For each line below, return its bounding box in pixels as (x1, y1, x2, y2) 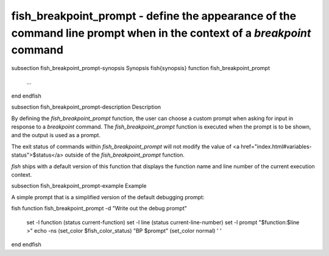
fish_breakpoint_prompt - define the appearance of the (11, 9, 297, 23)
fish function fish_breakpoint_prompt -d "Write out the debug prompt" (11, 205, 187, 212)
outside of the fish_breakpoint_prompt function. (65, 151, 185, 158)
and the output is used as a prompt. (11, 132, 101, 139)
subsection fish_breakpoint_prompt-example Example (11, 182, 147, 190)
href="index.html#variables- (241, 143, 312, 150)
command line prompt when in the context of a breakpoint (11, 26, 311, 40)
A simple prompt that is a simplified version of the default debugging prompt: (11, 193, 205, 201)
